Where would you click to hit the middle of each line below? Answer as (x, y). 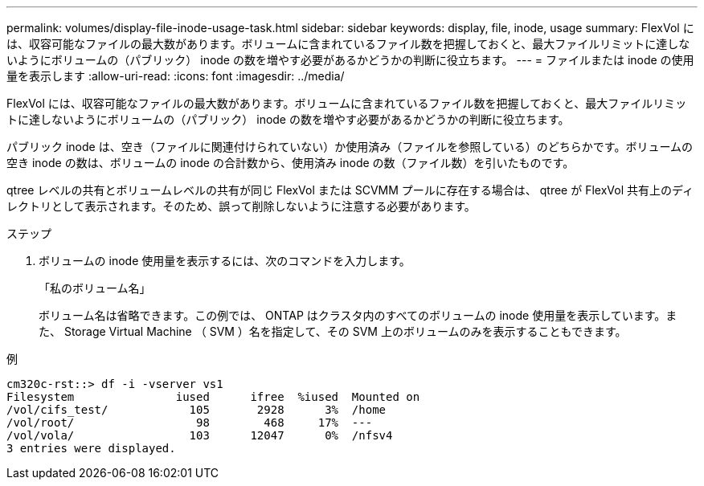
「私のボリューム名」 (95, 288)
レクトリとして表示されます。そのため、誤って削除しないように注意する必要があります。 (241, 206)
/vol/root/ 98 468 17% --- (190, 423)
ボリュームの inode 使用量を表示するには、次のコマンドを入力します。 (225, 261)
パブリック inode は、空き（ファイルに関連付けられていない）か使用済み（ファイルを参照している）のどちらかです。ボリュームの (350, 147)
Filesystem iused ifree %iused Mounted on (213, 397)
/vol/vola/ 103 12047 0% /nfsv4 (200, 435)
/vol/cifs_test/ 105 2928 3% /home (196, 410)
